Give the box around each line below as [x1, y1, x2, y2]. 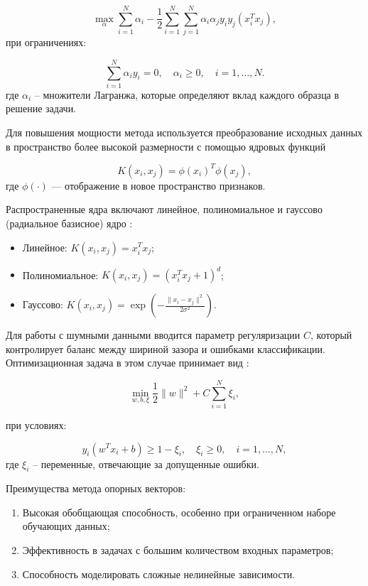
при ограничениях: [6, 35, 87, 50]
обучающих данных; [22, 519, 110, 533]
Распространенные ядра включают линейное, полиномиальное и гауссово [6, 202, 323, 217]
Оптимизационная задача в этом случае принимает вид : [6, 355, 249, 370]
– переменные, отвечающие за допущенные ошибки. [33, 456, 259, 471]
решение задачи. [6, 101, 77, 116]
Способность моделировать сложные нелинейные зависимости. [22, 566, 296, 581]
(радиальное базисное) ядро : [6, 215, 133, 230]
